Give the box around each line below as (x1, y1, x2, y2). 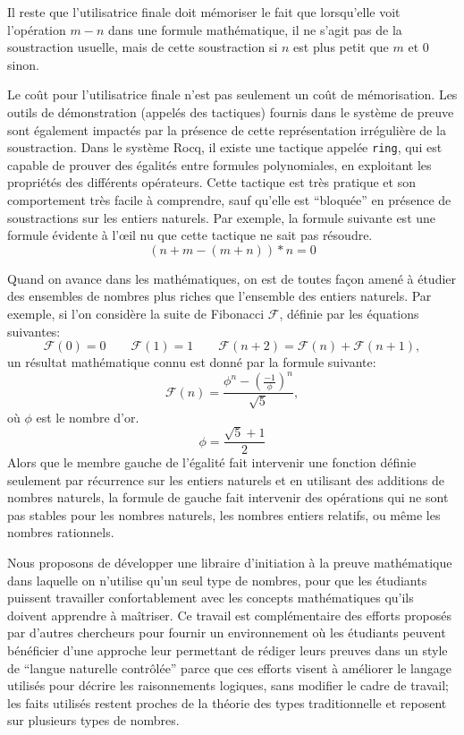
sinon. (7, 55, 39, 73)
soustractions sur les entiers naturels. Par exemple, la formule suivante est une (7, 208, 436, 226)
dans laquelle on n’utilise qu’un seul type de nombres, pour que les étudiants (7, 570, 427, 589)
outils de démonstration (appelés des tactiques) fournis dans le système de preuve (7, 102, 454, 121)
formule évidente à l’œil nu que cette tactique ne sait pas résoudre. (7, 226, 373, 244)
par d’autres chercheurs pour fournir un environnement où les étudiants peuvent (7, 623, 446, 642)
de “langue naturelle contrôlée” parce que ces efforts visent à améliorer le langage (7, 658, 451, 677)
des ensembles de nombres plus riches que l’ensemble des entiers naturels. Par (7, 286, 432, 305)
